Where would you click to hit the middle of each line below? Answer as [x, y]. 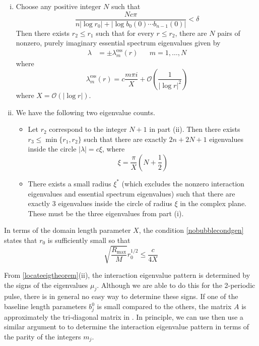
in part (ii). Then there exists [195, 129]
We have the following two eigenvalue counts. [85, 112]
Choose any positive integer [58, 6]
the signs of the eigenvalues [46, 285]
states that [21, 240]
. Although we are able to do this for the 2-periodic [176, 285]
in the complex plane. [213, 203]
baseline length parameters [45, 306]
